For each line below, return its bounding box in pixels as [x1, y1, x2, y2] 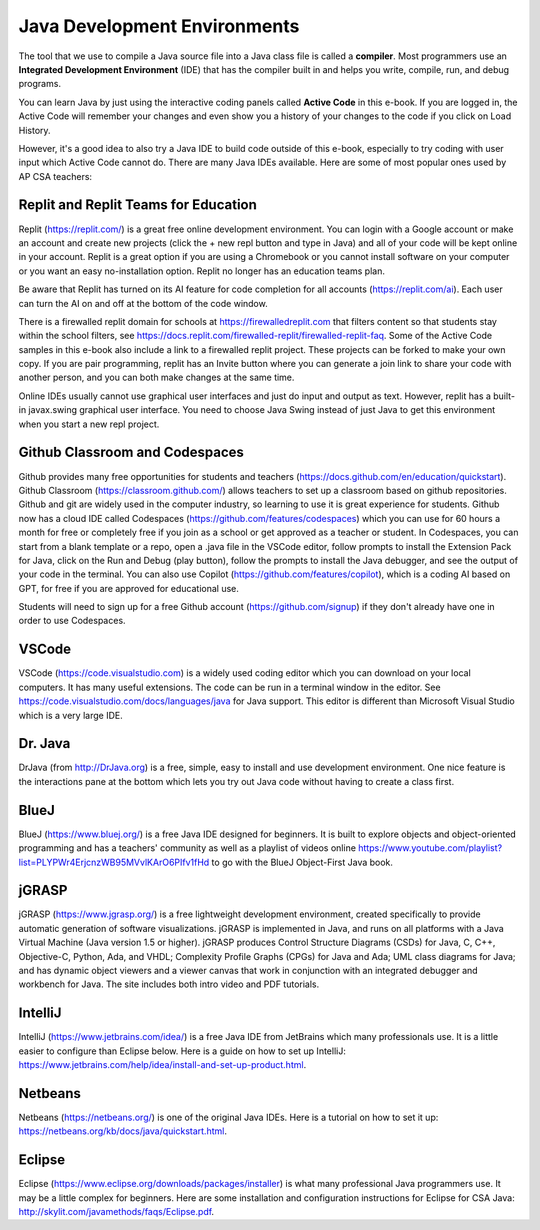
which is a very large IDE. [18, 709, 124, 721]
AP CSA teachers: [18, 170, 93, 182]
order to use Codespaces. [18, 615, 126, 627]
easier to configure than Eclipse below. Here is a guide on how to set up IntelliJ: [18, 1045, 347, 1057]
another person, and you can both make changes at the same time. [18, 371, 295, 384]
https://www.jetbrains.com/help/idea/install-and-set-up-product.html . [18, 1059, 307, 1071]
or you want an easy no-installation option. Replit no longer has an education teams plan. [18, 265, 385, 277]
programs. [18, 78, 62, 90]
